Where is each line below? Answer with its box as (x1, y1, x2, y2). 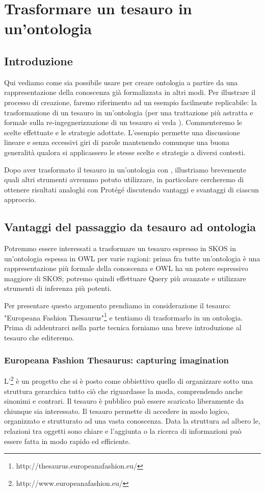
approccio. (4, 194, 36, 205)
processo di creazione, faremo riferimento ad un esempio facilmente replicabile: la (4, 96, 257, 107)
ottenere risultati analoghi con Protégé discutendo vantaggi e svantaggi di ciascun (4, 184, 259, 194)
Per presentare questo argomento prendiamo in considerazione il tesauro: (4, 300, 231, 311)
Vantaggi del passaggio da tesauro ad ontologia (4, 219, 256, 235)
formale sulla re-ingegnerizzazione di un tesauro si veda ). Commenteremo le (4, 117, 243, 128)
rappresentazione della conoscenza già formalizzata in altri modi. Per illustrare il (4, 87, 256, 97)
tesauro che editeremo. (4, 332, 74, 342)
